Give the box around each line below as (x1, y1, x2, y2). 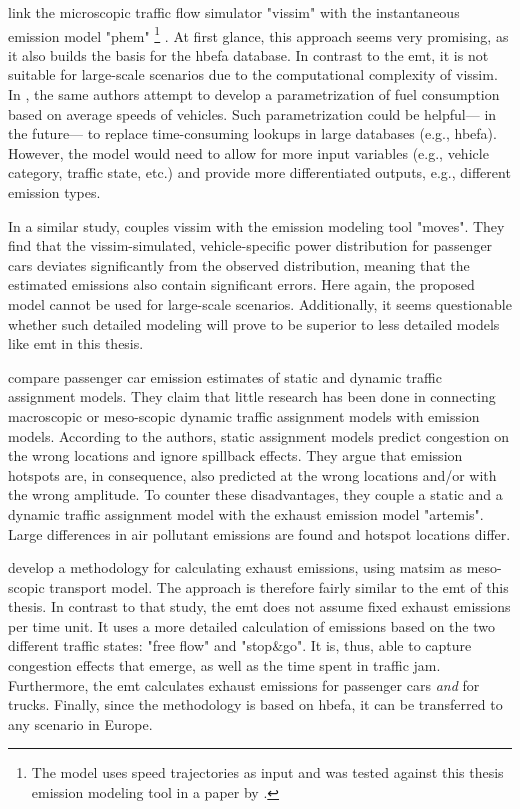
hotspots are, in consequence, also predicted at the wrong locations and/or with (8, 464, 497, 485)
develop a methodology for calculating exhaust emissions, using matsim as (8, 557, 463, 578)
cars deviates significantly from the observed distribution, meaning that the (8, 254, 470, 275)
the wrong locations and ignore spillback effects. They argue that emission (8, 445, 463, 466)
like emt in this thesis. (8, 333, 144, 354)
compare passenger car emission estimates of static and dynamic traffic (8, 366, 442, 387)
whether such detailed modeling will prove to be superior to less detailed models (8, 313, 500, 334)
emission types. (8, 182, 101, 202)
